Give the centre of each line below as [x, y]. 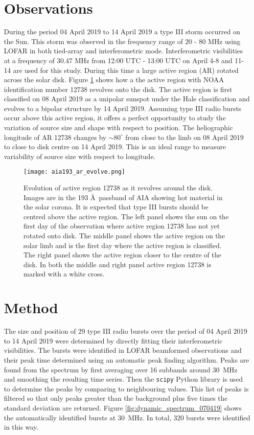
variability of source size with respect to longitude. [80, 156]
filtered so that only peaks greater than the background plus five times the [116, 398]
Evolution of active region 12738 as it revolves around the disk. [118, 188]
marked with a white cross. [64, 274]
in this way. [21, 427]
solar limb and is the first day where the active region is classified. [123, 245]
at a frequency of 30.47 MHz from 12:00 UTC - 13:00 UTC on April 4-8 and [118, 60]
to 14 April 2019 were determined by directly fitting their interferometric [113, 340]
